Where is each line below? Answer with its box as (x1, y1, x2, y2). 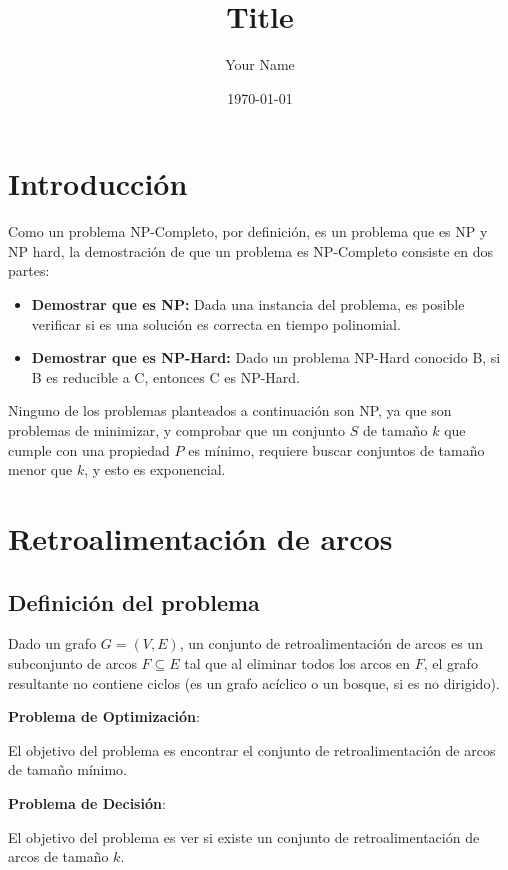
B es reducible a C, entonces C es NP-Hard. (31, 366, 300, 387)
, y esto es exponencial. (84, 459, 226, 480)
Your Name (225, 54, 295, 75)
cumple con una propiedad (8, 439, 170, 460)
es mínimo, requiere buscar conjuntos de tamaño (188, 439, 485, 460)
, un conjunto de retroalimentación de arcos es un (179, 633, 483, 654)
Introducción (8, 163, 188, 204)
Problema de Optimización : (8, 706, 200, 727)
